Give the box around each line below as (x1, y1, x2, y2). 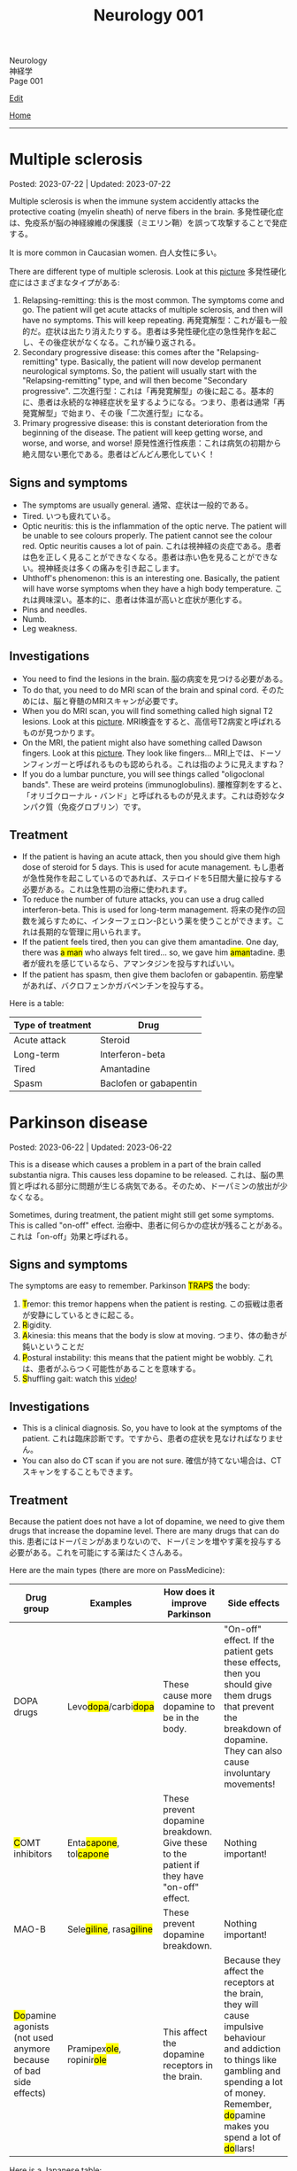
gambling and (224, 2065, 281, 2077)
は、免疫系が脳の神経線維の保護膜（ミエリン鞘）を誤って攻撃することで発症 (9, 218, 287, 229)
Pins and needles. (21, 604, 88, 615)
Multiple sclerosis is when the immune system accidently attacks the (9, 196, 259, 206)
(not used (13, 2031, 54, 2043)
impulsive (224, 2020, 264, 2033)
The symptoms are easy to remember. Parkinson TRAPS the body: (9, 1281, 250, 1291)
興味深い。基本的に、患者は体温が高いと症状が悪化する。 (37, 594, 247, 605)
